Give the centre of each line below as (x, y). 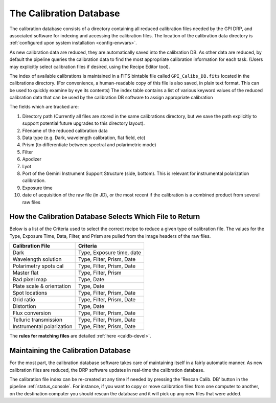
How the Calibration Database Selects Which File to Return (105, 217)
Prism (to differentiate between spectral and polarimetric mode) (89, 145)
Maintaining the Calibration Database (70, 351)
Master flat (26, 273)
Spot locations (30, 293)
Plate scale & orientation (42, 286)
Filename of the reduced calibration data (65, 130)
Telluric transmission (37, 320)
